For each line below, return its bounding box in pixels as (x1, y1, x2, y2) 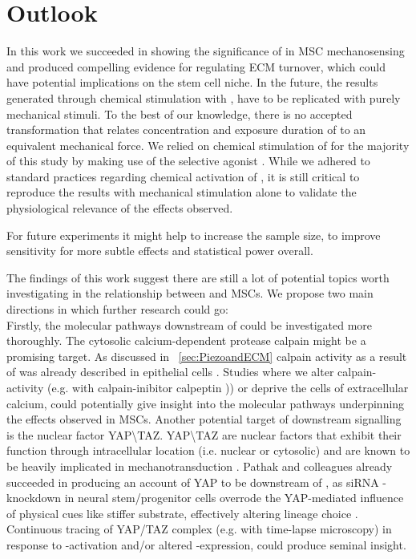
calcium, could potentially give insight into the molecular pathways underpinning (6, 395, 405, 411)
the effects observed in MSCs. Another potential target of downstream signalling (6, 411, 402, 427)
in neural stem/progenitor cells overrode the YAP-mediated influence (64, 489, 404, 506)
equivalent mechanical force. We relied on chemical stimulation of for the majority (6, 136, 410, 153)
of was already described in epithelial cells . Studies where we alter (6, 363, 334, 380)
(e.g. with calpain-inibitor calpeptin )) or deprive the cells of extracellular (46, 379, 409, 395)
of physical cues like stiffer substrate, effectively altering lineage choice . (6, 504, 358, 521)
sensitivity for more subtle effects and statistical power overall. (6, 242, 313, 259)
